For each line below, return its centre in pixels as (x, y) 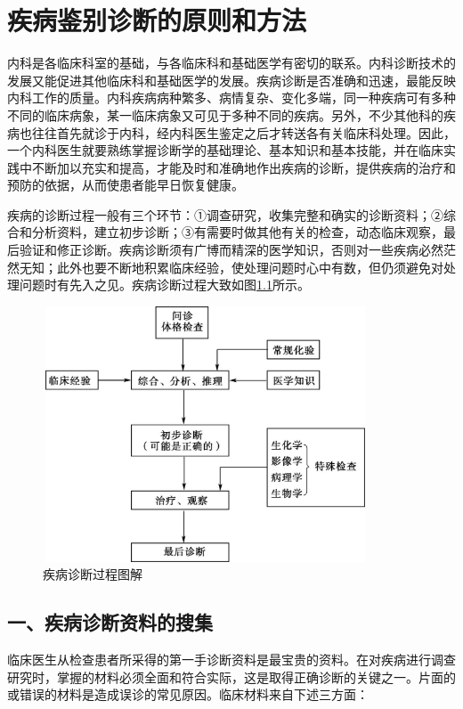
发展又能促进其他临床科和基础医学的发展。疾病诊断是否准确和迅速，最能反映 (231, 80)
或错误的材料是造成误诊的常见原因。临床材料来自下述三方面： (188, 694)
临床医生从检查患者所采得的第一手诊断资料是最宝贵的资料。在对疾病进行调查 (231, 660)
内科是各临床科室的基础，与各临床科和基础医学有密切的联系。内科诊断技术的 (231, 63)
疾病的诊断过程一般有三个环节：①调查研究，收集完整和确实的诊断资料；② (225, 214)
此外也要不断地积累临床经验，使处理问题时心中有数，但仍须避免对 (250, 267)
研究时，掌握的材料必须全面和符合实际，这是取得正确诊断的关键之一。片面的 (231, 676)
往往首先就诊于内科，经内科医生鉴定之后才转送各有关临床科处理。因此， (244, 132)
